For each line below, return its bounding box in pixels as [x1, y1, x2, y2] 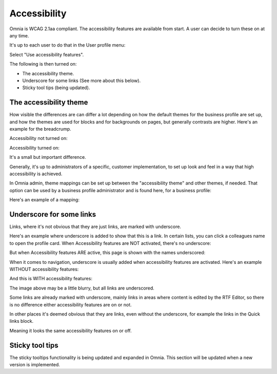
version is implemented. [9, 361, 60, 367]
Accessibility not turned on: [9, 135, 68, 141]
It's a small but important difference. [9, 154, 87, 160]
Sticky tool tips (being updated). [22, 85, 90, 91]
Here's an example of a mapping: [9, 197, 80, 203]
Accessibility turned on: [9, 144, 60, 151]
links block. [9, 318, 34, 324]
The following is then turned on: [9, 61, 77, 67]
